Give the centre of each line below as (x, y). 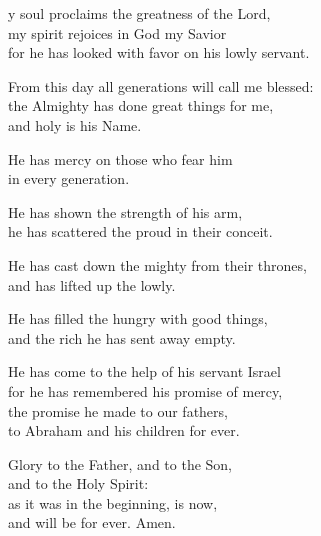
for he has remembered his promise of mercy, (145, 390)
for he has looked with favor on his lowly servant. (159, 52)
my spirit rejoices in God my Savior (117, 32)
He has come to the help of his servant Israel (144, 371)
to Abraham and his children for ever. (124, 430)
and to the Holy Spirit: (78, 483)
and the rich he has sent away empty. (122, 337)
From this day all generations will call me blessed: (161, 85)
